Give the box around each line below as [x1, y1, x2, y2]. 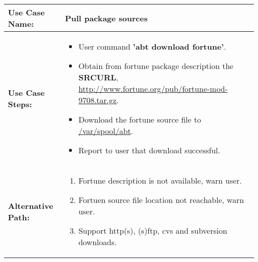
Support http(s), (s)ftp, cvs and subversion [78, 225, 227, 236]
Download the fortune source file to [78, 114, 201, 125]
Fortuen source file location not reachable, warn [78, 194, 244, 205]
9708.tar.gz [78, 94, 117, 106]
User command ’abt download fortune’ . [78, 41, 226, 52]
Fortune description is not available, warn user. [78, 175, 242, 186]
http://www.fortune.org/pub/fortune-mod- [78, 83, 228, 94]
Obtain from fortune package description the [78, 60, 234, 71]
